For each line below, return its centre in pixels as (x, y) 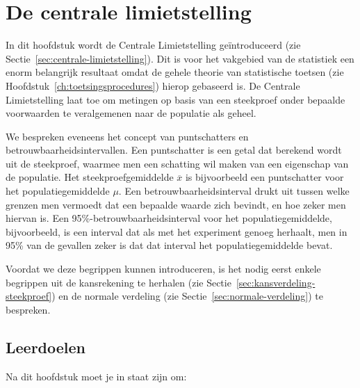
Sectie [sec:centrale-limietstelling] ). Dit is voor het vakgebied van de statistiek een (180, 58)
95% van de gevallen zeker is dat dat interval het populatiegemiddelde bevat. (169, 245)
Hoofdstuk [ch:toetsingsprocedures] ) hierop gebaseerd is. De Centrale (153, 85)
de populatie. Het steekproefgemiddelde (90, 177)
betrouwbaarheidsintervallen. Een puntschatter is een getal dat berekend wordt (174, 150)
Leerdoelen (46, 347)
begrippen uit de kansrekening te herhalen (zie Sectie (118, 282)
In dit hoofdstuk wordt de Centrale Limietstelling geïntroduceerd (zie (153, 45)
